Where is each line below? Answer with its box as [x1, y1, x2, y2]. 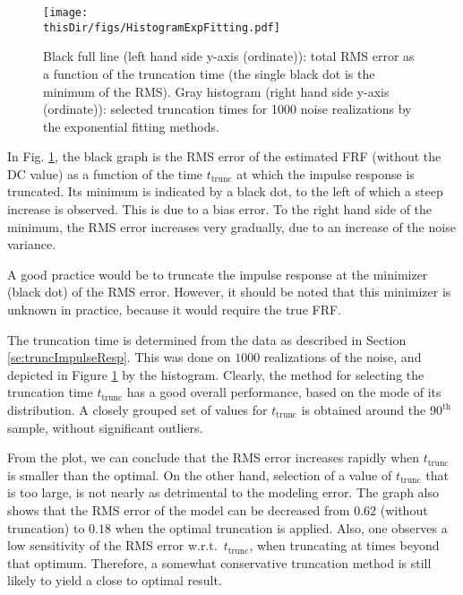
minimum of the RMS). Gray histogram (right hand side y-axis [43, 82, 390, 100]
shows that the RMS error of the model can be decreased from [7, 500, 350, 519]
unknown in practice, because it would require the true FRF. [7, 300, 342, 319]
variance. [7, 235, 56, 254]
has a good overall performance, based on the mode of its [126, 383, 442, 401]
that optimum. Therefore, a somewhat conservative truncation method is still [7, 553, 432, 572]
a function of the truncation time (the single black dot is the [43, 64, 375, 82]
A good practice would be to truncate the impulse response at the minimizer [7, 264, 428, 283]
